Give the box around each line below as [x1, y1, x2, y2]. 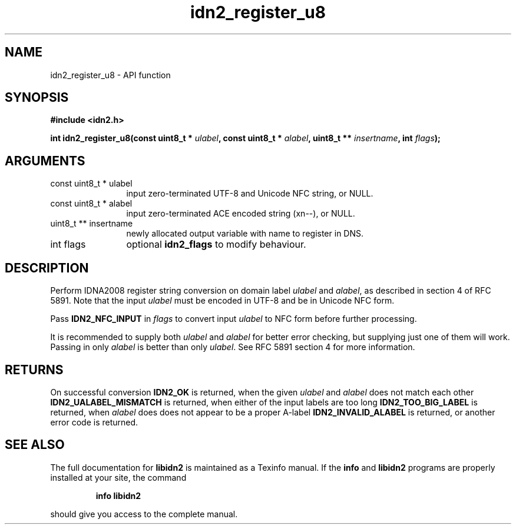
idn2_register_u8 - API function [50, 69, 171, 80]
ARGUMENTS [5, 153, 85, 168]
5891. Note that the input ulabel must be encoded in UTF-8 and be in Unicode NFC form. [50, 295, 395, 306]
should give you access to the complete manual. [50, 508, 238, 519]
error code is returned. [50, 417, 138, 427]
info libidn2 [95, 490, 141, 501]
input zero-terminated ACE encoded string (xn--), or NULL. [126, 208, 355, 219]
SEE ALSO [5, 437, 65, 453]
